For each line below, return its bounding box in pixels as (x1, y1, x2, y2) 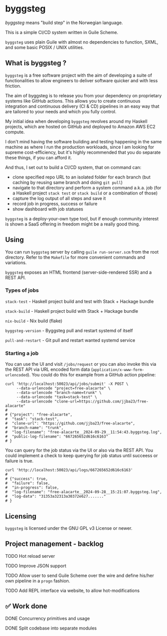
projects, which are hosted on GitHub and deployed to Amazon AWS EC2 (5, 123, 156, 129)
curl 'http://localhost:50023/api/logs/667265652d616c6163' (5, 468, 133, 473)
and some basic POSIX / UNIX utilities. (5, 44, 84, 50)
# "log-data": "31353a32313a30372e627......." (5, 494, 106, 499)
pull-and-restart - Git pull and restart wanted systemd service (5, 337, 135, 343)
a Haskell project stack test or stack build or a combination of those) (12, 190, 158, 196)
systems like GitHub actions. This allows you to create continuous (5, 98, 141, 104)
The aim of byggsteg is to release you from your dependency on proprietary (5, 92, 162, 98)
